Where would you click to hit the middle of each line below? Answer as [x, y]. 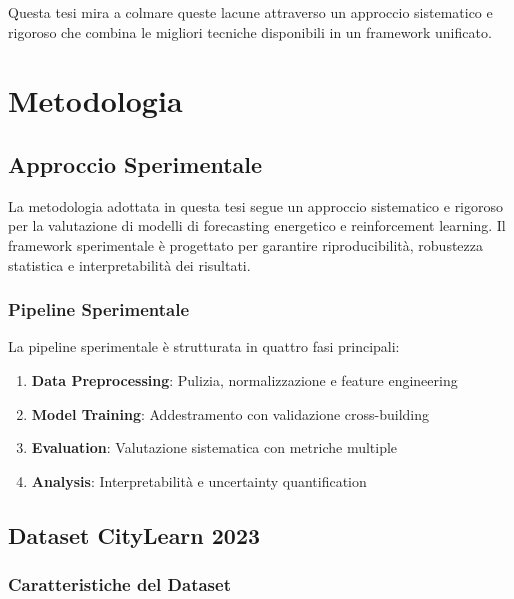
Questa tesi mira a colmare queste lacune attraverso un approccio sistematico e [250, 12]
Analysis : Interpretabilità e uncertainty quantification [199, 480]
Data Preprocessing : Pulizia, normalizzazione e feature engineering [244, 379]
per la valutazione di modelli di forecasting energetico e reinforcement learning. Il [257, 225]
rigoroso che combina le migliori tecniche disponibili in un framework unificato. [250, 31]
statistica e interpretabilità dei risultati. [129, 264]
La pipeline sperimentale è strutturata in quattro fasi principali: [204, 346]
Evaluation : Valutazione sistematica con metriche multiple [214, 447]
